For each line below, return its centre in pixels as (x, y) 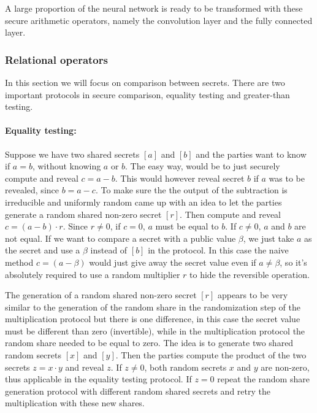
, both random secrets (185, 367)
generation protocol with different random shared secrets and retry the (138, 391)
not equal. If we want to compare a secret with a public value (120, 238)
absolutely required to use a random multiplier (93, 274)
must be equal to (187, 226)
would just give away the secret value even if (173, 262)
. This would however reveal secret (180, 178)
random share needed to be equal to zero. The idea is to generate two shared (149, 343)
